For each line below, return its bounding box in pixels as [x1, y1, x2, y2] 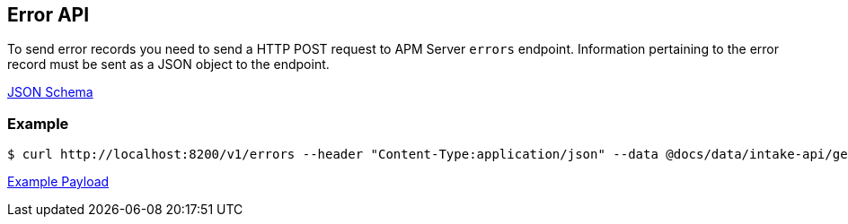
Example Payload [7, 174, 110, 190]
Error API [7, 4, 90, 26]
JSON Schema [7, 84, 93, 100]
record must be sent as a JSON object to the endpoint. [7, 56, 330, 73]
